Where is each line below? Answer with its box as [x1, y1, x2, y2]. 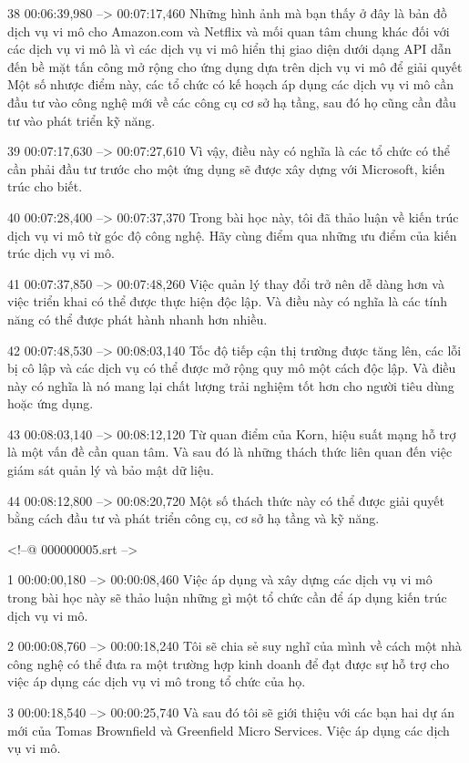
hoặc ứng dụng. [7, 394, 94, 413]
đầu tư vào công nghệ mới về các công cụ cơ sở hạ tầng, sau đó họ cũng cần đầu [7, 92, 456, 111]
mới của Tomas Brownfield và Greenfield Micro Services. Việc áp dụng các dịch [7, 720, 450, 739]
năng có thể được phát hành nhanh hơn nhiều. [7, 309, 268, 328]
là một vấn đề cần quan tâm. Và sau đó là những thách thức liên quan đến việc [7, 442, 453, 461]
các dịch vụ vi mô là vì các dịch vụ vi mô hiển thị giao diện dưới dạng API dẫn [7, 39, 452, 58]
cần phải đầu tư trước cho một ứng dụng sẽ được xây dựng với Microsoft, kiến [7, 159, 445, 178]
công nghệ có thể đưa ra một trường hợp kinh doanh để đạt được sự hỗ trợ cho [7, 654, 450, 673]
